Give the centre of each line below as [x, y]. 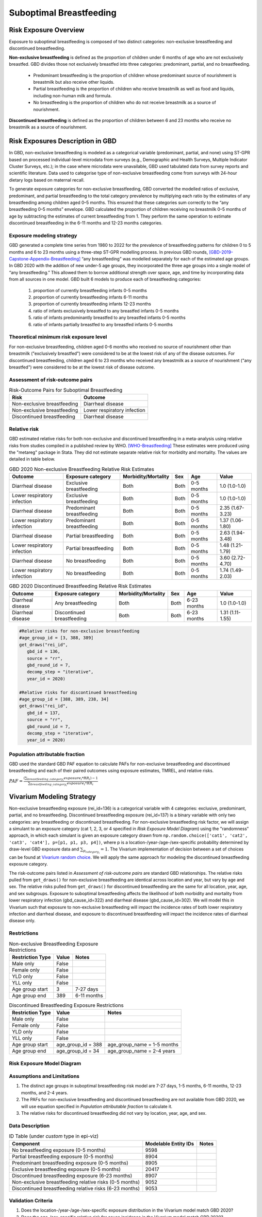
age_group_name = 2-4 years [141, 1051]
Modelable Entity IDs [170, 1143]
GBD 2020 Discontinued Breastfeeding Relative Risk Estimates [80, 586]
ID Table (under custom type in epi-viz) [54, 1136]
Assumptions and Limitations [44, 1076]
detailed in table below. [32, 459]
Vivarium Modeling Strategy [53, 797]
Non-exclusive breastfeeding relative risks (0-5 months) [76, 1182]
